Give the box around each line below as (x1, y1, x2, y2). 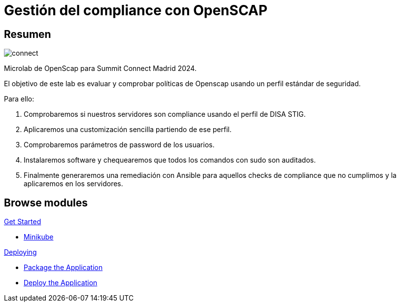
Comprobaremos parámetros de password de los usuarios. (24, 140, 215, 149)
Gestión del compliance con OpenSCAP (4, 2, 267, 19)
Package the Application (24, 263, 103, 272)
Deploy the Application (24, 278, 98, 287)
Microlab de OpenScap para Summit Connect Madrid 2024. (4, 64, 197, 73)
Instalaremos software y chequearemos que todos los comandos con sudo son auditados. (24, 156, 316, 165)
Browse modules (4, 196, 88, 209)
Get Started (4, 217, 41, 226)
